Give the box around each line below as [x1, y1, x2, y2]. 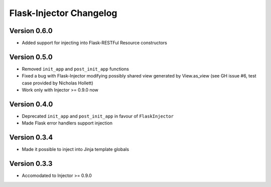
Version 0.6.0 [9, 26, 53, 35]
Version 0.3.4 [9, 133, 53, 142]
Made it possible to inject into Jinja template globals [22, 146, 129, 152]
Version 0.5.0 [9, 52, 53, 61]
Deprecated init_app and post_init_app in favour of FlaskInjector [22, 113, 174, 119]
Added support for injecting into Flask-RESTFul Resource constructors [22, 40, 168, 46]
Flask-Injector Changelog [9, 7, 117, 18]
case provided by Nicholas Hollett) [22, 80, 94, 86]
